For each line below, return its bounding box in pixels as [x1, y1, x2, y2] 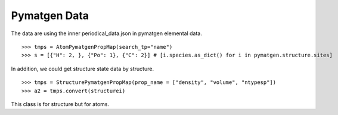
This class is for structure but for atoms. [11, 100, 110, 107]
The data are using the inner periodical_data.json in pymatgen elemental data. [11, 30, 202, 37]
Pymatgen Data [11, 9, 89, 22]
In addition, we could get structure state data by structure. [11, 65, 154, 72]
